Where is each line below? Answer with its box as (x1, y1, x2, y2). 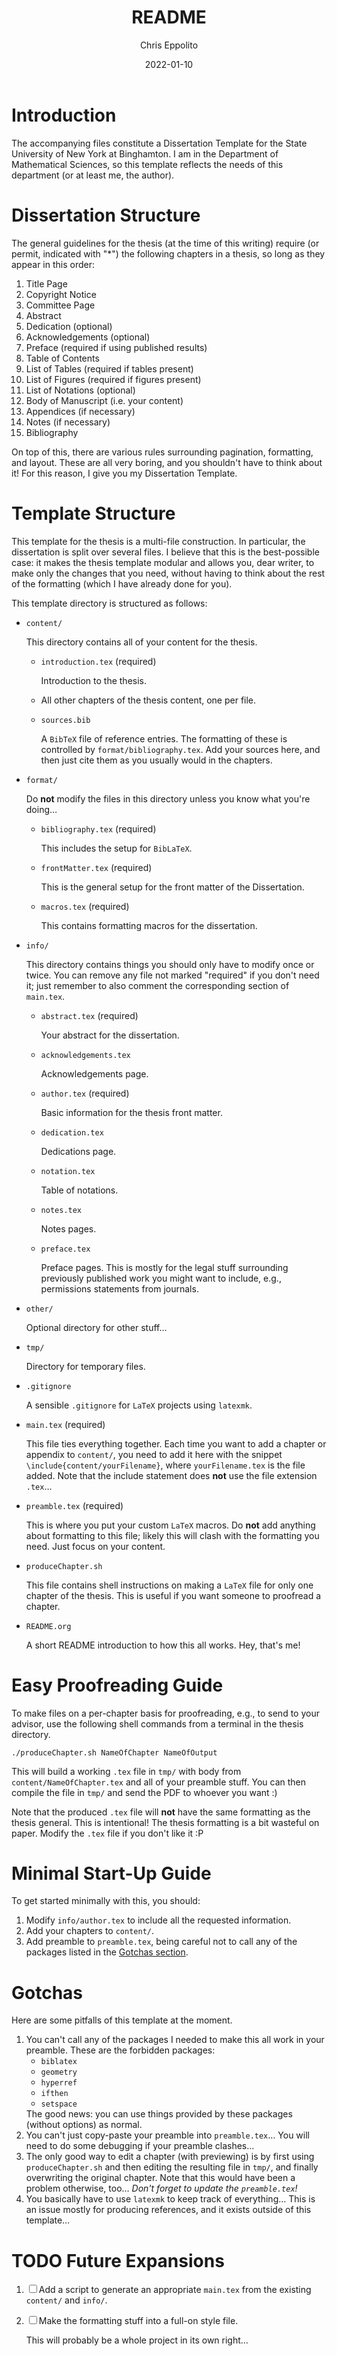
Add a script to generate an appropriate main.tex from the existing (38, 2284, 312, 2296)
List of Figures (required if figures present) (25, 373, 202, 385)
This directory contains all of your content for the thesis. (25, 636, 258, 648)
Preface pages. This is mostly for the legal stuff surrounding (40, 1261, 289, 1273)
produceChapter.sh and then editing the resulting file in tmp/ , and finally (25, 2161, 319, 2173)
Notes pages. (40, 1222, 97, 1235)
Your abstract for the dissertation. (40, 1029, 180, 1041)
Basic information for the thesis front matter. (40, 1106, 223, 1118)
